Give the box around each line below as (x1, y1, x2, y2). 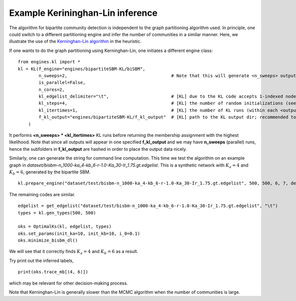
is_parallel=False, (38, 80, 86, 86)
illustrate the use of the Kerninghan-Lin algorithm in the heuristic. (9, 39, 142, 44)
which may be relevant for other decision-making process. (9, 280, 128, 286)
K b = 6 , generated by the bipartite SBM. (9, 169, 91, 176)
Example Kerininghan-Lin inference (9, 7, 158, 18)
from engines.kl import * (18, 59, 81, 65)
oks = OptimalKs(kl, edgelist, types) (18, 224, 112, 229)
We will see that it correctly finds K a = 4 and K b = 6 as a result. (9, 249, 138, 256)
